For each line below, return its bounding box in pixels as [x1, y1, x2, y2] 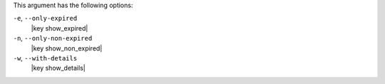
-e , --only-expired [13, 14, 78, 23]
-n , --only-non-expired [13, 34, 93, 43]
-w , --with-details [13, 53, 78, 62]
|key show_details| [31, 64, 86, 73]
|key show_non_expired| [31, 43, 103, 53]
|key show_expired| [31, 23, 88, 32]
